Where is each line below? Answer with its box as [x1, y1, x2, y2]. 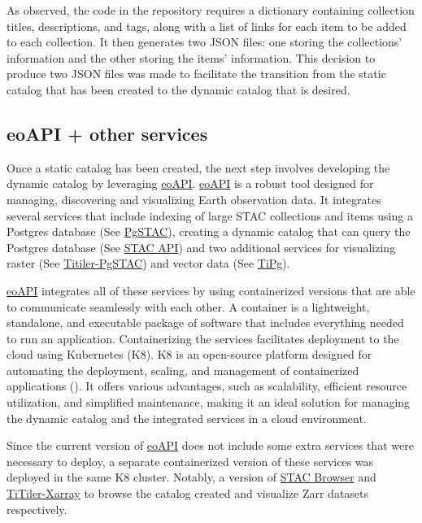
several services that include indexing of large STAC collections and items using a [7, 207, 413, 224]
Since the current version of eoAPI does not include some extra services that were [7, 437, 414, 454]
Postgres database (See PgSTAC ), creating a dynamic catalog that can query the [7, 223, 411, 240]
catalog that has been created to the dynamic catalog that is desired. [7, 81, 350, 98]
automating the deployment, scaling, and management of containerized [7, 361, 359, 378]
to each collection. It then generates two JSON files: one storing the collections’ [7, 33, 402, 50]
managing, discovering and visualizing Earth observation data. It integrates [7, 190, 381, 207]
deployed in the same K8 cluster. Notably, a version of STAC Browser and [7, 469, 376, 486]
